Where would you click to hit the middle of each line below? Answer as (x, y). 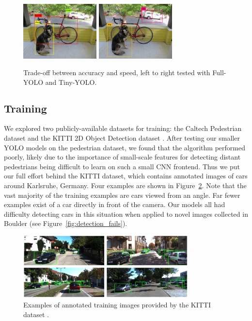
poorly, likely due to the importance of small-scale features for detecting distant (122, 157)
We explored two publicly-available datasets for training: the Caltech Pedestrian (123, 128)
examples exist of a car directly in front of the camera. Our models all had (115, 204)
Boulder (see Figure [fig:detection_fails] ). (66, 223)
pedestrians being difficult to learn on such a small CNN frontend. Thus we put (122, 166)
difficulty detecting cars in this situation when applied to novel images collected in (126, 214)
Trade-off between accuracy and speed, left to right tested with (117, 72)
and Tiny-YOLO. (71, 82)
